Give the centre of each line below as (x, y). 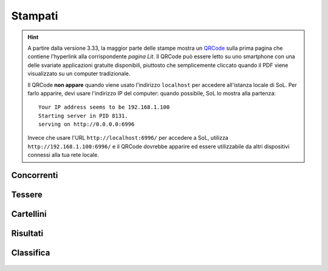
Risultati (27, 234)
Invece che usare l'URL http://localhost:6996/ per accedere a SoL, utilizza (128, 138)
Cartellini (29, 214)
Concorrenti (35, 175)
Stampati (35, 16)
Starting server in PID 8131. (84, 116)
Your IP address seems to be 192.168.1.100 (104, 107)
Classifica (31, 253)
